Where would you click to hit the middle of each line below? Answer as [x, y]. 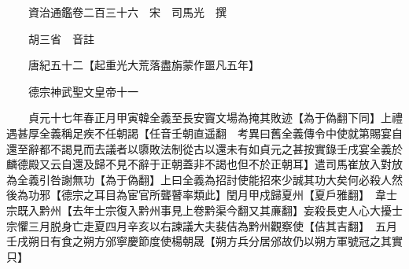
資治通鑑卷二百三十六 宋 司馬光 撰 [127, 12]
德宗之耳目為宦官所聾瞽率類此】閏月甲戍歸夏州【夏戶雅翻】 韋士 [229, 195]
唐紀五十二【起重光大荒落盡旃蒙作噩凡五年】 [144, 65]
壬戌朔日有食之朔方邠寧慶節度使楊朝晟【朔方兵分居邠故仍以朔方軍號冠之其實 [204, 241]
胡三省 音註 [61, 38]
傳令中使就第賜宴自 [353, 133]
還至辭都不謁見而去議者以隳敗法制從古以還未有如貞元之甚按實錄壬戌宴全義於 [204, 148]
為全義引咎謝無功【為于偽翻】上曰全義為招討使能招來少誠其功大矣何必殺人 [199, 179]
